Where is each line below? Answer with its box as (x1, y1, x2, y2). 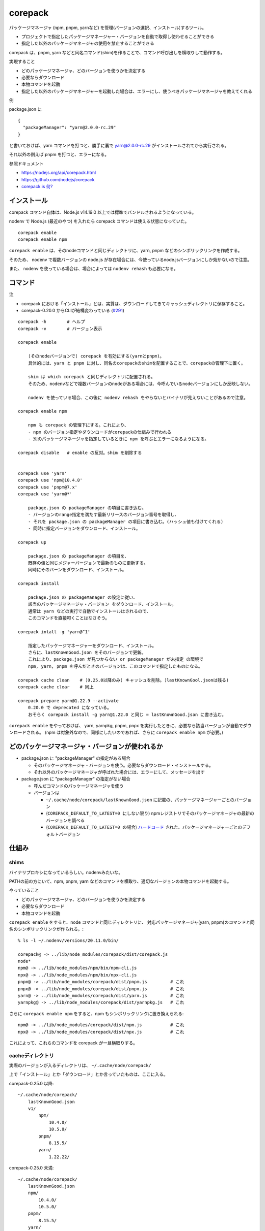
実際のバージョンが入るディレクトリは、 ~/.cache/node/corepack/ (9, 1063, 152, 1069)
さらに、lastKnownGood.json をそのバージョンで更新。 (27, 650, 146, 655)
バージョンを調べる (46, 817, 85, 823)
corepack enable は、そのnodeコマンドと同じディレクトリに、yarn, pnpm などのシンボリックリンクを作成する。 (9, 248, 242, 254)
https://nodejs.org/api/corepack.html (21, 170, 96, 176)
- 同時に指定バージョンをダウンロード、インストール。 (27, 526, 141, 531)
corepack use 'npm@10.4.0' (18, 478, 83, 483)
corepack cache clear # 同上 (18, 684, 94, 689)
